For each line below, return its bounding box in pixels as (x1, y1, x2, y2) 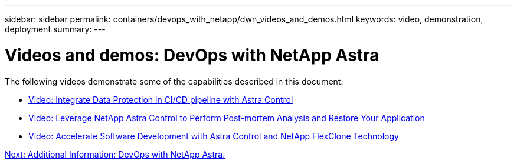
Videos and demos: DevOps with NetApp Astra (5, 45, 379, 65)
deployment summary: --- (5, 24, 106, 34)
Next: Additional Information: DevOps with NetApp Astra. (5, 149, 225, 159)
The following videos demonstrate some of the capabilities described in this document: (5, 76, 343, 86)
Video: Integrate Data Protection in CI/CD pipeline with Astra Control (28, 94, 293, 105)
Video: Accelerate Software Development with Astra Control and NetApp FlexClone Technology (28, 130, 399, 141)
